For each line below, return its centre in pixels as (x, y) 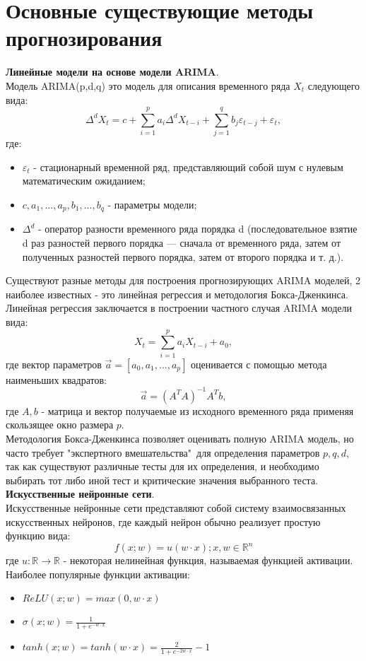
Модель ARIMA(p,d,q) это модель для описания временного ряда (148, 85)
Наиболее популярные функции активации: (98, 574)
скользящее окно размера (60, 425)
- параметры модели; (152, 204)
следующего (334, 85)
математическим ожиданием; (84, 181)
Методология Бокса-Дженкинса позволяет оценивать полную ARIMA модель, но (180, 439)
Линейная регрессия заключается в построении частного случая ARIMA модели (179, 308)
